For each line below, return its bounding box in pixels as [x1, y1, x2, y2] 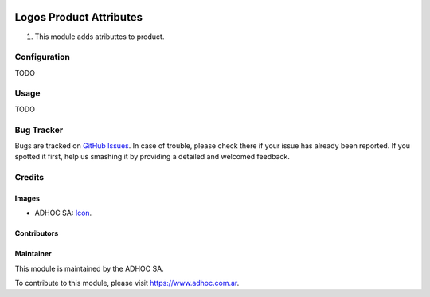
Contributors [14, 229, 59, 238]
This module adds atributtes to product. [34, 32, 165, 41]
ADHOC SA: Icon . [34, 208, 92, 218]
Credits [14, 172, 44, 183]
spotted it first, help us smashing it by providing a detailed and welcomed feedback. [14, 152, 290, 162]
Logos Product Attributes [14, 10, 143, 24]
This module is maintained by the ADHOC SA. [14, 264, 165, 273]
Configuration [14, 52, 71, 63]
